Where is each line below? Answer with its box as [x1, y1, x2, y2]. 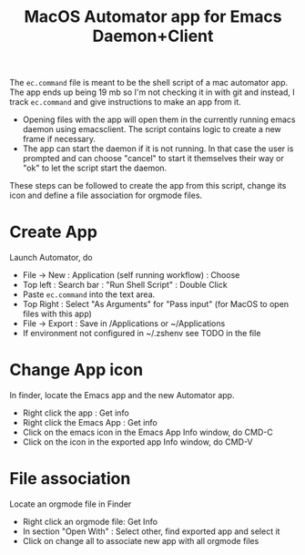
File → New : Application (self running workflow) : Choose [22, 270, 240, 281]
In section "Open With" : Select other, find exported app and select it [22, 526, 280, 537]
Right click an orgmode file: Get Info [22, 517, 158, 527]
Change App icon [9, 360, 144, 380]
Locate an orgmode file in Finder [9, 498, 132, 509]
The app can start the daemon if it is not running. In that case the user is [22, 143, 294, 154]
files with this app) [22, 308, 93, 320]
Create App [9, 221, 98, 242]
